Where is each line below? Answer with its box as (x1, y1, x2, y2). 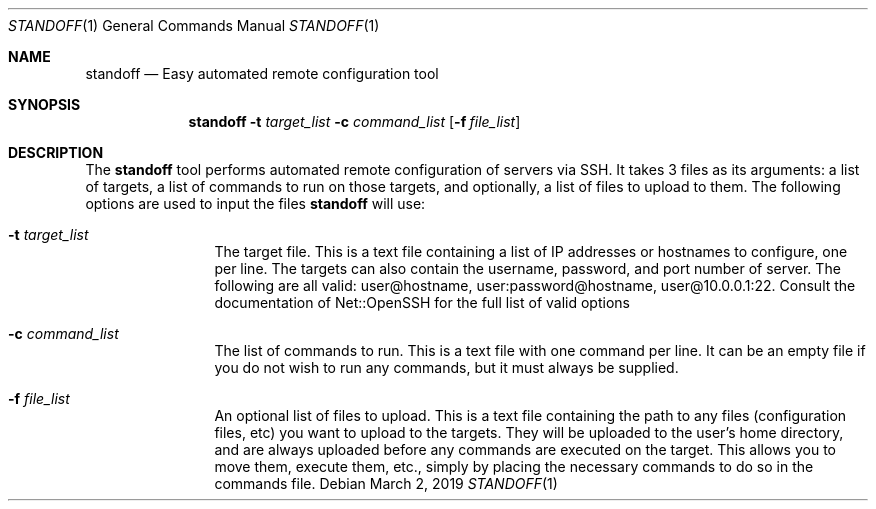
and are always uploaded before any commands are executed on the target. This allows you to (214, 441, 836, 458)
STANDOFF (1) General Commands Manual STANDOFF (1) (8, 17, 380, 34)
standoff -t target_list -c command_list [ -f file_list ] (188, 113, 521, 130)
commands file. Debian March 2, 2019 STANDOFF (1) (214, 475, 558, 492)
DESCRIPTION (8, 144, 104, 161)
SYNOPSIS (8, 96, 81, 113)
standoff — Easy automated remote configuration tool (85, 65, 439, 82)
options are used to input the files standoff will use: (85, 195, 426, 212)
